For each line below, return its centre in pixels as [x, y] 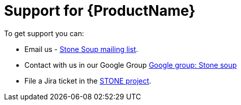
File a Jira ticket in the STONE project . [88, 81]
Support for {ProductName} [100, 11]
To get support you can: [44, 33]
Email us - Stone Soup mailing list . [81, 49]
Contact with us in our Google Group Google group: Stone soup [131, 65]
